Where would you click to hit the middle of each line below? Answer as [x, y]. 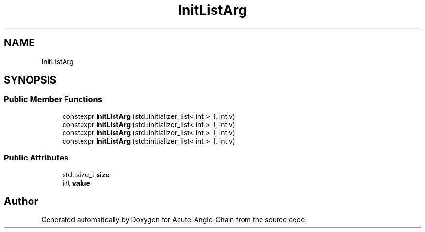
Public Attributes [36, 158]
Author [21, 201]
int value [76, 183]
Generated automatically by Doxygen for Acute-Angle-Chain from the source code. [174, 220]
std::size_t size [86, 174]
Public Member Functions [53, 99]
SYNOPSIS [30, 80]
